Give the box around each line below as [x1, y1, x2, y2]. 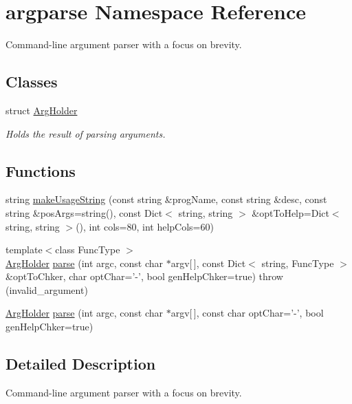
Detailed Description [5, 353, 156, 374]
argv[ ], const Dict [170, 255, 246, 270]
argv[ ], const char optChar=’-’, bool [170, 306, 324, 320]
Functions [5, 160, 76, 181]
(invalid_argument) [5, 282, 88, 297]
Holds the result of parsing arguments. [5, 126, 166, 140]
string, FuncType [261, 255, 334, 270]
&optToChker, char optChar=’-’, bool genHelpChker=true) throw [5, 269, 283, 284]
